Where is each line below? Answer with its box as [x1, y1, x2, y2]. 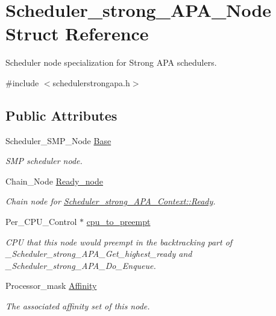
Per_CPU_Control [5, 215, 77, 228]
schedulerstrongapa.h [52, 76, 130, 89]
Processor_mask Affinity [5, 279, 97, 292]
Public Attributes [5, 106, 118, 124]
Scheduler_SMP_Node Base [5, 134, 111, 147]
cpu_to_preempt [86, 215, 151, 228]
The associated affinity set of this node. [5, 300, 150, 312]
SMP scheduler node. [5, 154, 83, 167]
